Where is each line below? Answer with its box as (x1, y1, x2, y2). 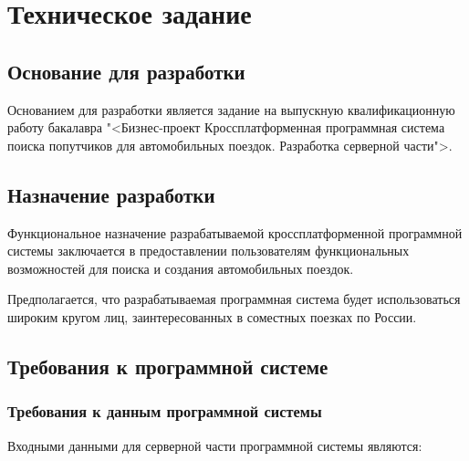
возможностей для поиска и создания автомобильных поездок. (7, 258, 354, 278)
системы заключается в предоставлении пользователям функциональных (7, 241, 410, 260)
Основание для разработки (7, 57, 245, 85)
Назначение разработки (7, 180, 215, 208)
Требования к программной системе (7, 351, 328, 380)
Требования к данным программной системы (7, 400, 322, 423)
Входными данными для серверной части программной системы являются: (7, 435, 422, 455)
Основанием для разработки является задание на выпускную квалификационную (7, 100, 455, 119)
